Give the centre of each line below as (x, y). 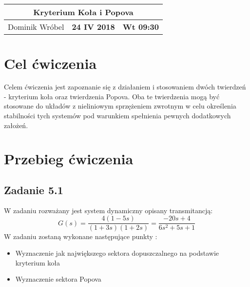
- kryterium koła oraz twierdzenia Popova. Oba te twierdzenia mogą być (112, 96)
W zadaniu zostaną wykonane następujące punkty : (81, 236)
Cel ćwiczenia (50, 63)
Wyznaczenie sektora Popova (58, 279)
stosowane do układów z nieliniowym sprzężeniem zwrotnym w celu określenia (120, 106)
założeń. (16, 125)
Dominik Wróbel (36, 27)
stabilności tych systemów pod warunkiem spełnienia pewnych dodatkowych (117, 115)
